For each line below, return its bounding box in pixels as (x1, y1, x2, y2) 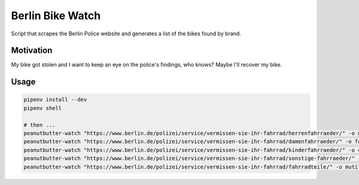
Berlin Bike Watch (11, 9, 101, 22)
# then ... (23, 122, 56, 128)
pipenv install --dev (23, 96, 87, 103)
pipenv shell (23, 105, 62, 111)
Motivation (11, 46, 53, 56)
